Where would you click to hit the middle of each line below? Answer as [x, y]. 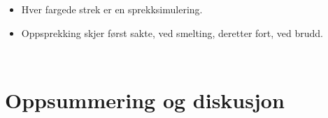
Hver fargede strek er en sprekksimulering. [112, 9]
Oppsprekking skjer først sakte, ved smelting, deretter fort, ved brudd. [172, 32]
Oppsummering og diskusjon [145, 100]
